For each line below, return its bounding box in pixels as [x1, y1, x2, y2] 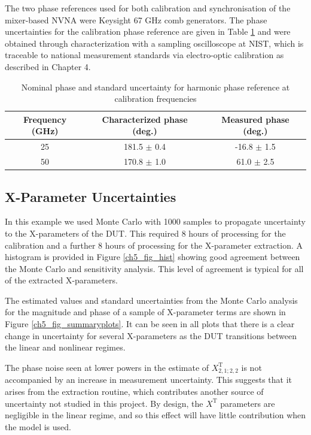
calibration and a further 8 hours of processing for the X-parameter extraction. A [5, 238, 303, 251]
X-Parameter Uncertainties [5, 187, 176, 206]
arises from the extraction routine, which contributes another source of [5, 385, 264, 397]
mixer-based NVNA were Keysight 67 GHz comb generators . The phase [5, 13, 267, 26]
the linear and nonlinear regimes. [5, 341, 126, 354]
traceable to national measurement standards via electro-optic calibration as [5, 49, 284, 61]
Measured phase [221, 113, 289, 125]
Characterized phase [102, 113, 188, 125]
